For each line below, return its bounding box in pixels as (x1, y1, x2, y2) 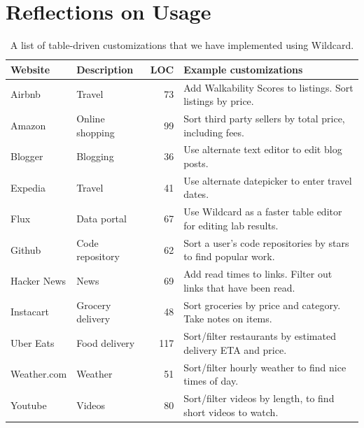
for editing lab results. (183, 217, 279, 232)
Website (10, 62, 50, 76)
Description (76, 62, 134, 76)
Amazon (10, 117, 46, 132)
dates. (183, 187, 209, 201)
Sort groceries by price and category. (183, 297, 341, 312)
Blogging (76, 149, 114, 164)
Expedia (10, 180, 45, 194)
